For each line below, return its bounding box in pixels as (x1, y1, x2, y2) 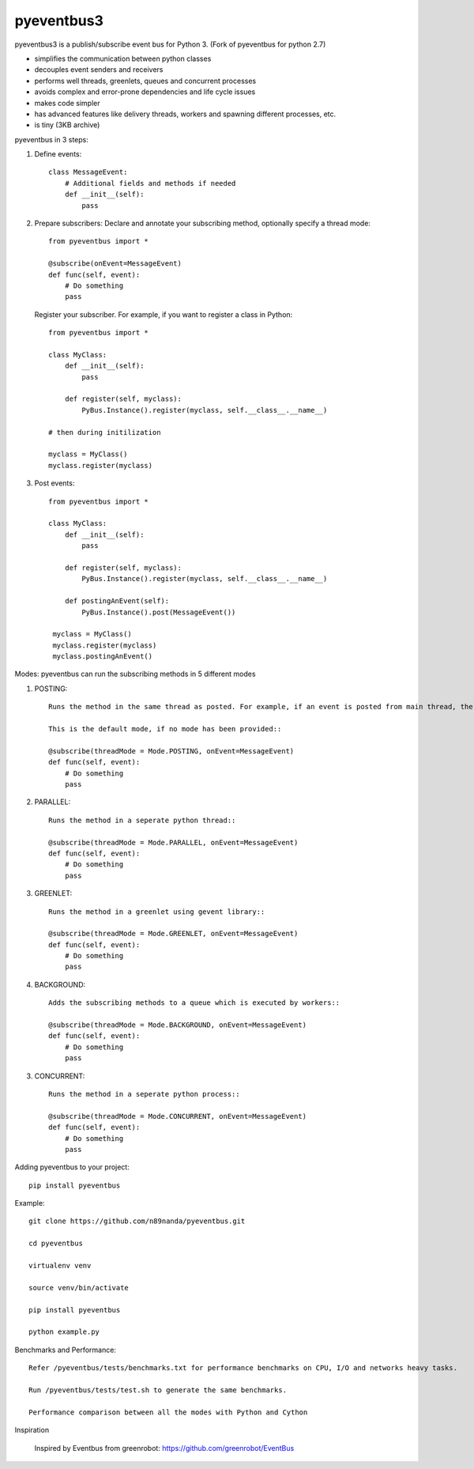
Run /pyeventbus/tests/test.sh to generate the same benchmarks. (28, 1385, 288, 1395)
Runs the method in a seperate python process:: (48, 1089, 240, 1098)
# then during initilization (48, 428, 161, 436)
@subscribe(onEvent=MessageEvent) (48, 259, 182, 268)
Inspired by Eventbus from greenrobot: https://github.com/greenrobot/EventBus (34, 1443, 295, 1452)
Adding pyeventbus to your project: (14, 1162, 130, 1172)
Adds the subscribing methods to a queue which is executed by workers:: (48, 999, 340, 1007)
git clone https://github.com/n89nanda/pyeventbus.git (28, 1217, 246, 1225)
